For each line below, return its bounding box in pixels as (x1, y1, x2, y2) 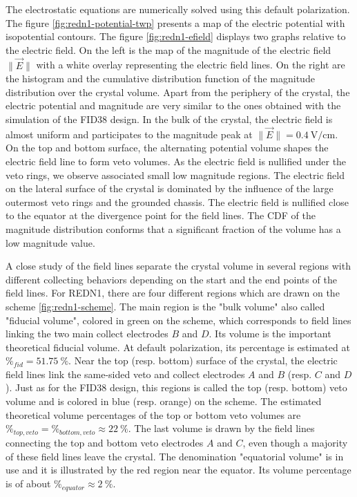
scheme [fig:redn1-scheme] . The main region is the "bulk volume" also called (6, 299, 325, 313)
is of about (6, 476, 51, 490)
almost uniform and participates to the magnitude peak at (6, 126, 253, 141)
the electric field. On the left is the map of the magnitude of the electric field (6, 42, 331, 57)
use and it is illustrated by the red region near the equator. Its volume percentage (6, 462, 351, 477)
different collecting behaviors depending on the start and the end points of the (6, 272, 337, 286)
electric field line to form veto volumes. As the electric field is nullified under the (6, 153, 347, 168)
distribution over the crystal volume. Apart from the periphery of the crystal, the (6, 84, 350, 99)
